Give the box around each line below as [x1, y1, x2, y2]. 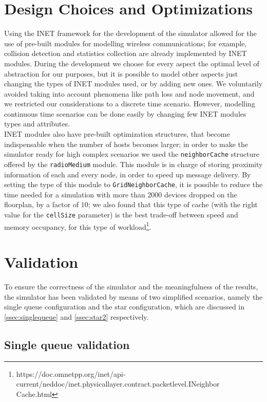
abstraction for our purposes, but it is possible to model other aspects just [4, 68, 238, 79]
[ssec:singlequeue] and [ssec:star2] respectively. [4, 311, 149, 322]
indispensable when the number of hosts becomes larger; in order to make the [4, 138, 249, 149]
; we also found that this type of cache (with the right [88, 199, 258, 210]
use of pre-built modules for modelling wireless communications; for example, [4, 38, 247, 48]
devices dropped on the [164, 189, 237, 199]
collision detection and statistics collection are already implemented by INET [4, 48, 247, 59]
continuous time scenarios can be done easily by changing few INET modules [4, 108, 246, 119]
